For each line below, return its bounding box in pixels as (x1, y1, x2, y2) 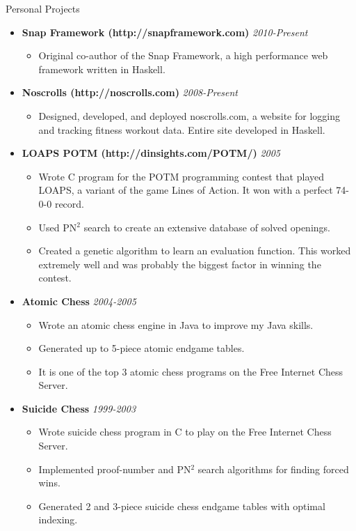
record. (54, 196, 85, 210)
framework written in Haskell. (38, 61, 165, 76)
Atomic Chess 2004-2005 (22, 293, 136, 308)
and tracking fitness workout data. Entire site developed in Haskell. (38, 122, 325, 137)
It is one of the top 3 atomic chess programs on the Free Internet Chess (38, 364, 343, 378)
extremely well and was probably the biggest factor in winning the (38, 256, 321, 271)
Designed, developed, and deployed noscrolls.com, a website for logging (38, 108, 341, 123)
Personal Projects (6, 1, 80, 15)
